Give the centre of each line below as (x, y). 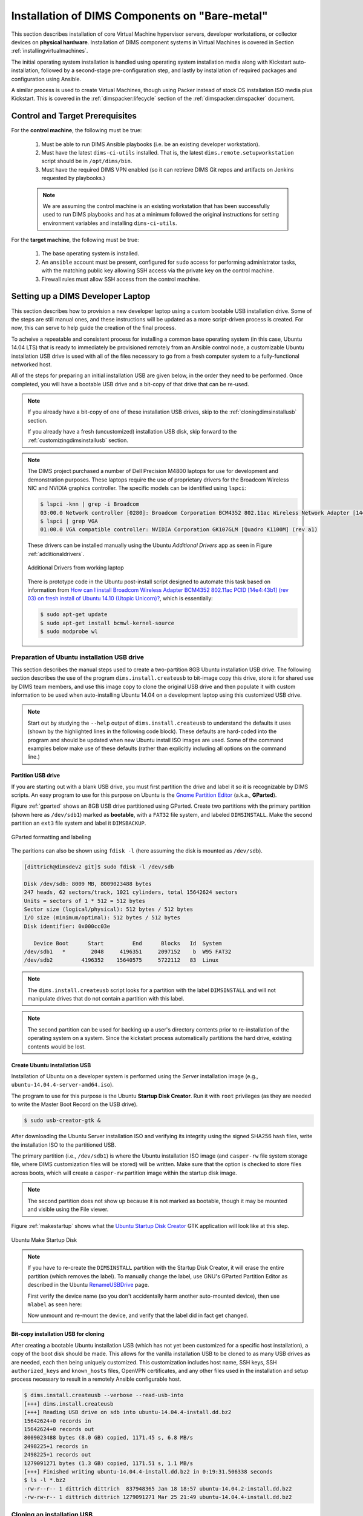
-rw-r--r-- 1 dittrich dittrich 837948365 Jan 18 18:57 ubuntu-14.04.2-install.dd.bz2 (158, 1488)
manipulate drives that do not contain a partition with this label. (106, 999)
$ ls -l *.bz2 (45, 1480)
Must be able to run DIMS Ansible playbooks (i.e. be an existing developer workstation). (151, 144)
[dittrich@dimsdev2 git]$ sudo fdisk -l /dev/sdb (99, 867)
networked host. (32, 364)
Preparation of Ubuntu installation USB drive (78, 657)
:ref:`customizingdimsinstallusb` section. (78, 440)
